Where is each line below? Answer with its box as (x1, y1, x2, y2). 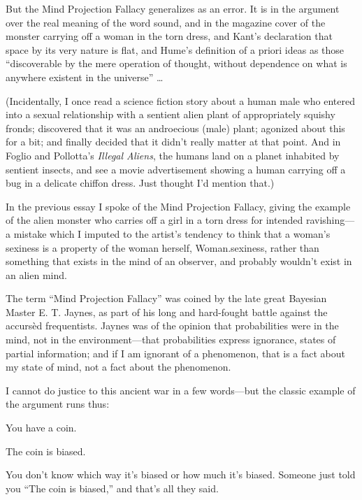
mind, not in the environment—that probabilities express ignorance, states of (6, 332, 336, 347)
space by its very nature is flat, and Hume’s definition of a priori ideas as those (6, 42, 345, 57)
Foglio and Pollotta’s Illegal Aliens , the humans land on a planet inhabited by (6, 148, 340, 162)
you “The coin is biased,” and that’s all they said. (6, 480, 219, 495)
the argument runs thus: (6, 397, 110, 411)
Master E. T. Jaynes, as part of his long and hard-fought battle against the (6, 304, 328, 319)
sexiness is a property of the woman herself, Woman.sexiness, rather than (6, 240, 319, 255)
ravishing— (305, 213, 355, 227)
